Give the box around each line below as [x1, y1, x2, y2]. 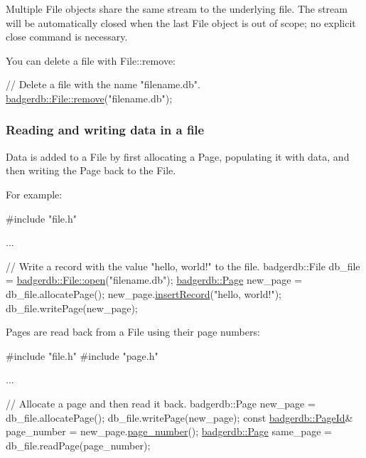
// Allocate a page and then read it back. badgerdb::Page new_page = [6, 395, 316, 410]
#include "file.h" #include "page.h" [6, 348, 158, 363]
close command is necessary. [6, 29, 128, 44]
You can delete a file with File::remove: [6, 53, 176, 68]
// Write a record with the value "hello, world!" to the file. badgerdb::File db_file [6, 258, 360, 273]
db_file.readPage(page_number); [6, 437, 151, 452]
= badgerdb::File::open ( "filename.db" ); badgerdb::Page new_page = [6, 272, 303, 287]
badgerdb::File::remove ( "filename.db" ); [6, 90, 173, 105]
